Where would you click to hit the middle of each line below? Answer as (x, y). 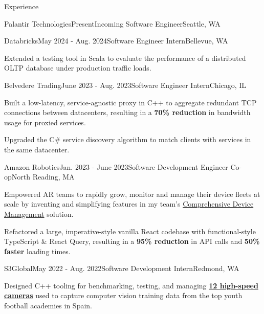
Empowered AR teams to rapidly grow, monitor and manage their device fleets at (132, 194)
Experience (21, 6)
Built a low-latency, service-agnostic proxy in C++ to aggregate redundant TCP (130, 102)
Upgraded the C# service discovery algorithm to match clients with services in (128, 139)
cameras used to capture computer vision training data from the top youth (123, 295)
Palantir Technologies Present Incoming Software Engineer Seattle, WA (112, 23)
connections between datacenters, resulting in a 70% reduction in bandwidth (127, 112)
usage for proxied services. (45, 122)
